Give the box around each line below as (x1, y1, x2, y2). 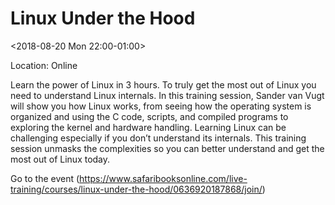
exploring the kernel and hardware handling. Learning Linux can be (10, 121, 287, 133)
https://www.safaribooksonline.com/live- (79, 172, 248, 184)
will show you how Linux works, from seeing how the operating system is (10, 100, 312, 112)
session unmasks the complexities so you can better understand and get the (10, 142, 325, 154)
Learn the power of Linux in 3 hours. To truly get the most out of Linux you (10, 78, 317, 91)
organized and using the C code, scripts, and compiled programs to (10, 110, 289, 122)
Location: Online (10, 59, 78, 71)
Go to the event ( (10, 172, 80, 184)
